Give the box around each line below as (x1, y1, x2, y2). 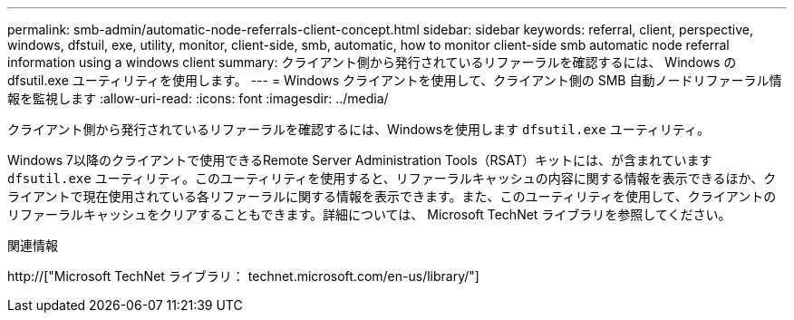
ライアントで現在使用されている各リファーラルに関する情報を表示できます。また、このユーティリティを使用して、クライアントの (7, 189, 777, 204)
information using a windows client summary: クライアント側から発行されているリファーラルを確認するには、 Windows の (7, 54, 737, 70)
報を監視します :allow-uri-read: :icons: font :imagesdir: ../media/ (7, 91, 389, 106)
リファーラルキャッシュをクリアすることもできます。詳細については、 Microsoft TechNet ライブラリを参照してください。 (7, 207, 731, 222)
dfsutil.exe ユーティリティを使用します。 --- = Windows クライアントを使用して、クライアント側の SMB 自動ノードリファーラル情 (7, 73, 782, 88)
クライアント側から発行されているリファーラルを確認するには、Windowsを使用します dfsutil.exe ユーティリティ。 (7, 121, 710, 137)
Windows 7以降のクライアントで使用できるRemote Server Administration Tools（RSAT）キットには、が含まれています (7, 152, 712, 168)
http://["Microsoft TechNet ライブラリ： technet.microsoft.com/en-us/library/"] (7, 268, 479, 284)
